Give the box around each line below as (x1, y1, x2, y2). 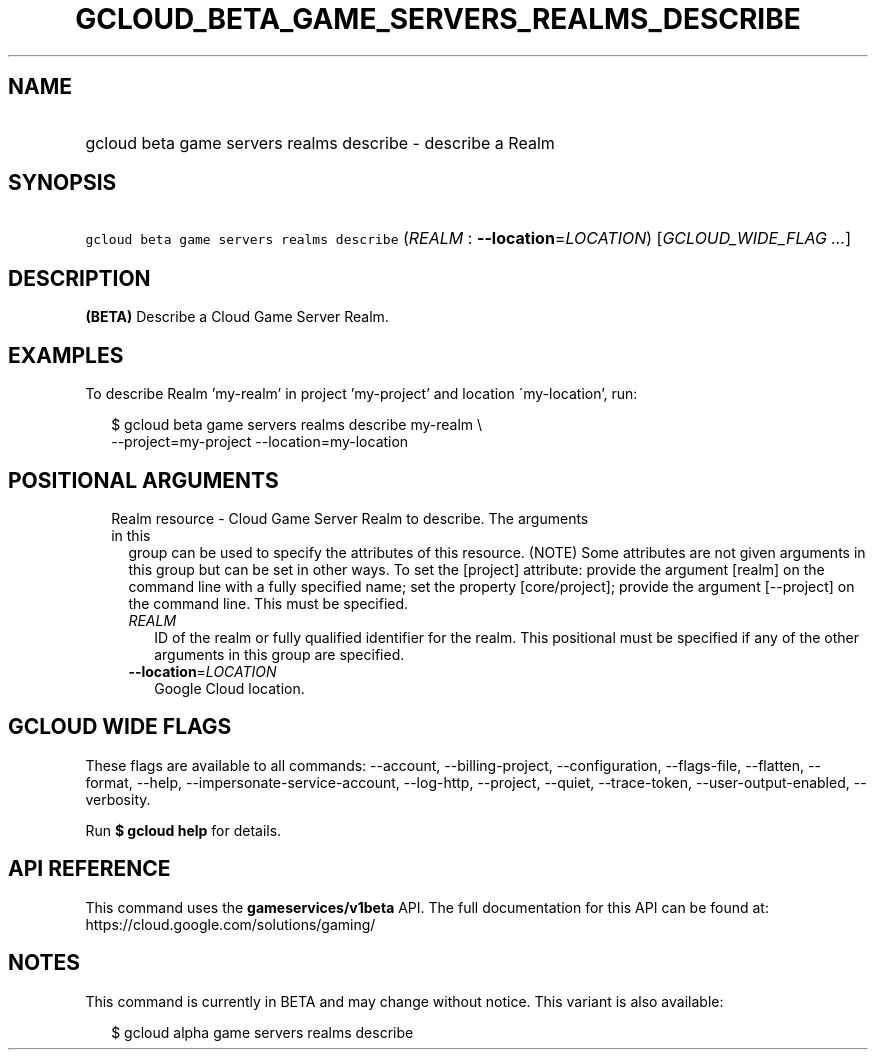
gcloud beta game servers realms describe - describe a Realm (85, 132, 555, 153)
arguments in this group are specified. (154, 645, 405, 663)
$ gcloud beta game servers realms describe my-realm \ (111, 416, 483, 434)
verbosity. (85, 790, 151, 808)
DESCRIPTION (8, 265, 151, 291)
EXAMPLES (8, 342, 124, 368)
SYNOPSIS (8, 170, 117, 196)
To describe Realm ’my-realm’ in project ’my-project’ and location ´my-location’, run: (85, 385, 638, 403)
